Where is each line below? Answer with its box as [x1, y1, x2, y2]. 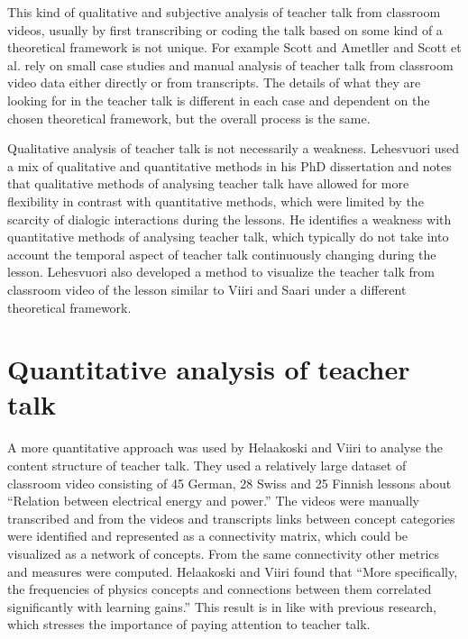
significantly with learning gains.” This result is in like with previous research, [7, 597, 436, 616]
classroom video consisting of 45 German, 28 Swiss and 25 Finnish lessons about [7, 473, 452, 492]
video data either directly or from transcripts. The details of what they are [7, 73, 421, 92]
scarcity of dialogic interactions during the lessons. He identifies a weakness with [7, 209, 452, 228]
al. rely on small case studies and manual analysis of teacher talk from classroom [7, 55, 454, 74]
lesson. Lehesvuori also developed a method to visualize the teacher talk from [7, 262, 435, 281]
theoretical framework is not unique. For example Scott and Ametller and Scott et [7, 38, 462, 57]
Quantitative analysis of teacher [7, 351, 410, 388]
